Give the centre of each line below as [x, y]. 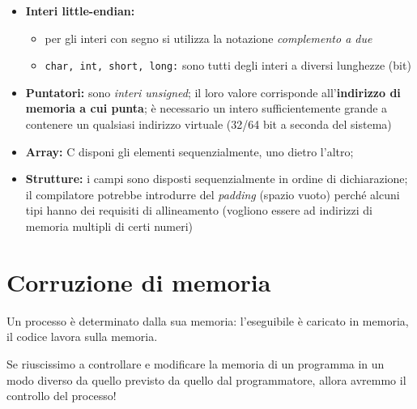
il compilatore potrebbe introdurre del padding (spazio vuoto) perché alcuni [213, 194]
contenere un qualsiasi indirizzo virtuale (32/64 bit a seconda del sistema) [208, 124]
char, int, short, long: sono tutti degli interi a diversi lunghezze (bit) [228, 65]
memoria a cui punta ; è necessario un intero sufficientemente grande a [206, 108]
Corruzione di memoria [139, 281]
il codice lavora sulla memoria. [82, 337]
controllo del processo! [62, 396]
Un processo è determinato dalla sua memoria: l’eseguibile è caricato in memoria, [208, 320]
